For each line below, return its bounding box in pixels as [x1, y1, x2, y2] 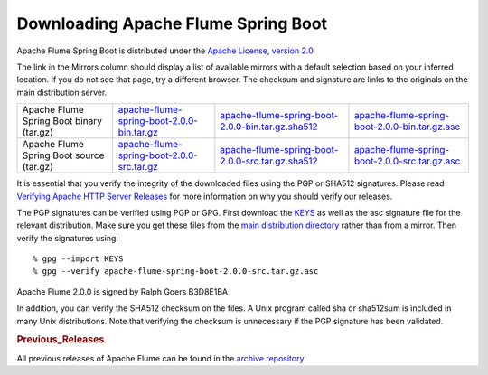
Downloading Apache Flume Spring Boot [16, 14, 328, 33]
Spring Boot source [22, 149, 105, 162]
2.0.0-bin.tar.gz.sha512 [220, 120, 318, 133]
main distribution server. [16, 87, 108, 98]
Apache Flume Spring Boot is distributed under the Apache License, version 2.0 [16, 45, 314, 56]
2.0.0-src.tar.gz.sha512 [220, 155, 318, 167]
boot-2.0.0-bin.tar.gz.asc [353, 120, 461, 133]
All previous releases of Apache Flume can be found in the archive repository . [16, 352, 306, 363]
